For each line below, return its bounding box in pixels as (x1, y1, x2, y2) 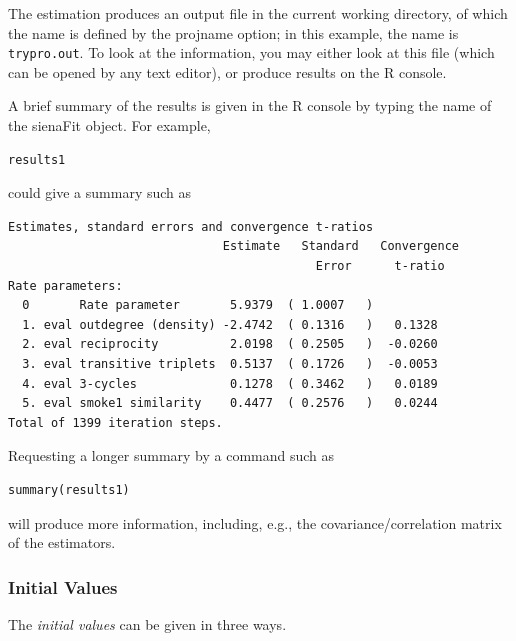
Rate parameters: (8, 278, 123, 293)
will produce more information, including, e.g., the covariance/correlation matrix (8, 512, 502, 533)
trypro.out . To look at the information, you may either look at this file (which (8, 42, 495, 63)
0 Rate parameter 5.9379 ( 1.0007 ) (22, 298, 374, 313)
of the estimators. (8, 532, 116, 553)
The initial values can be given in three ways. (8, 613, 287, 634)
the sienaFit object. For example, (8, 115, 211, 136)
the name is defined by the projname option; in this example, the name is (8, 22, 459, 43)
